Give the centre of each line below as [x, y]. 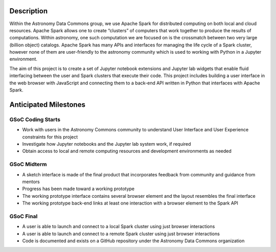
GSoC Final [24, 216]
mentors [31, 181]
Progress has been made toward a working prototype [78, 189]
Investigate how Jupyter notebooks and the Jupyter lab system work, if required [107, 144]
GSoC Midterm [28, 165]
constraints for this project [50, 137]
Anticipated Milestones [47, 105]
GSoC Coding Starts [35, 119]
